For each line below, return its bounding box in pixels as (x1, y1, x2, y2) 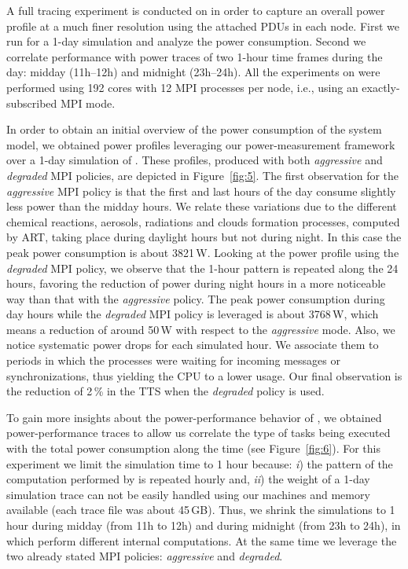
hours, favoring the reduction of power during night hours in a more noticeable (6, 275, 386, 292)
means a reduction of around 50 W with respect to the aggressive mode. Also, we (6, 321, 395, 337)
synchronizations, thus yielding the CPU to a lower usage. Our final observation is (6, 367, 402, 384)
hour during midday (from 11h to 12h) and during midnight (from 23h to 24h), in (6, 517, 401, 533)
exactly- (362, 79, 400, 95)
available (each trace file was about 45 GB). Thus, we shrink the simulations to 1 (6, 501, 395, 518)
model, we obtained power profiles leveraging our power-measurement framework (6, 136, 395, 152)
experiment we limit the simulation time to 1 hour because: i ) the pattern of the (6, 455, 393, 472)
